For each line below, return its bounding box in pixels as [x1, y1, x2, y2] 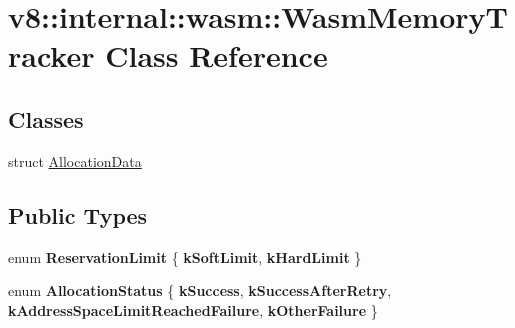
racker [8, 35, 95, 76]
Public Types [8, 199, 148, 230]
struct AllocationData [8, 150, 142, 171]
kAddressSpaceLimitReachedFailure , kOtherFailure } [8, 299, 378, 320]
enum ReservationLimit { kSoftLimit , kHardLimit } [8, 246, 362, 267]
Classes [8, 103, 84, 134]
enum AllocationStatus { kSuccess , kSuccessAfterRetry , [8, 280, 392, 301]
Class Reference [105, 35, 328, 76]
